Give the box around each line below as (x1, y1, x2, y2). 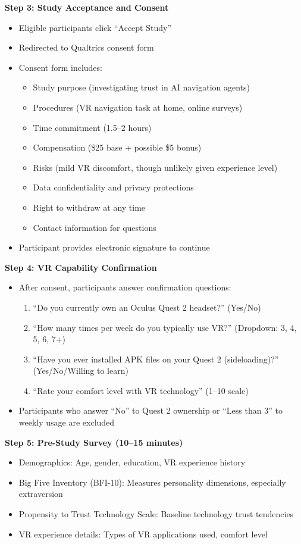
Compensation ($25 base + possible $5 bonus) (33, 141, 202, 154)
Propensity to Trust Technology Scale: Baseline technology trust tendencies (18, 508, 294, 520)
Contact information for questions (33, 221, 156, 233)
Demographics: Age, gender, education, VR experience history (18, 456, 246, 468)
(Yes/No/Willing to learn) (33, 364, 128, 377)
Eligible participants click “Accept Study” (18, 21, 172, 33)
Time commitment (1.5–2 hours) (33, 121, 152, 133)
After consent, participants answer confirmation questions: (18, 281, 231, 293)
